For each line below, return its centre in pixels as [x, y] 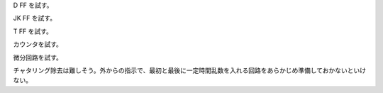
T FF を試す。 [33, 31]
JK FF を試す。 [35, 18]
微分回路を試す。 [38, 58]
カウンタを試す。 [38, 44]
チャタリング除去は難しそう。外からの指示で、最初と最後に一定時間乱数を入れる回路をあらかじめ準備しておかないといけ [190, 70]
